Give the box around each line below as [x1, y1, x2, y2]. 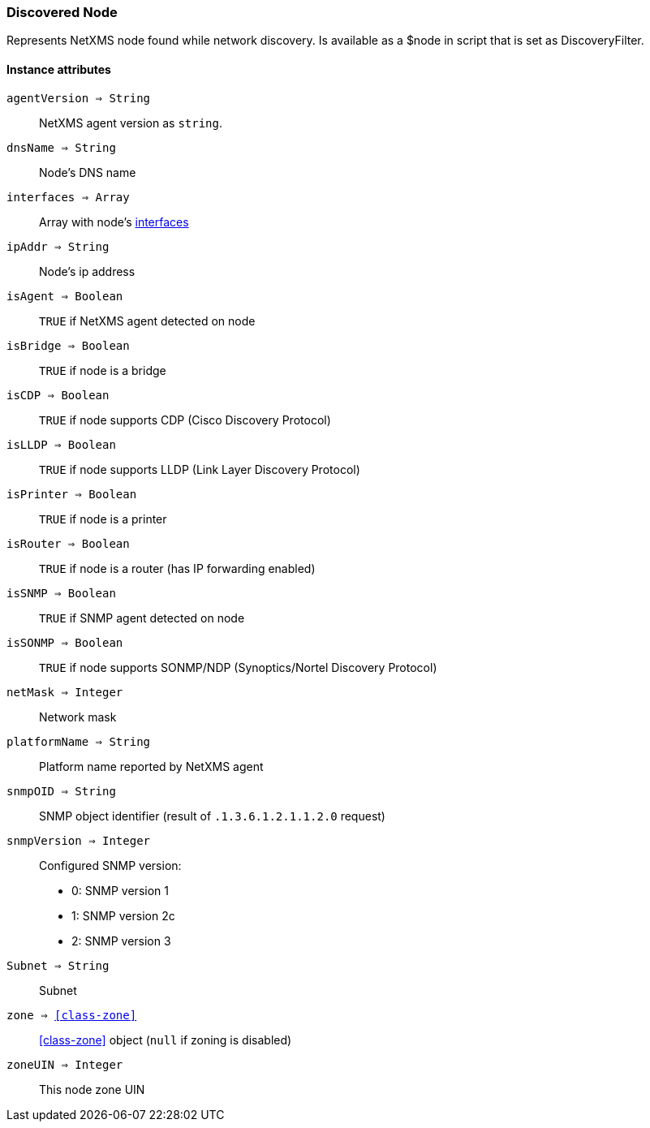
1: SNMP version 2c [71, 908, 175, 923]
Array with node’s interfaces [39, 214, 189, 229]
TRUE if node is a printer [39, 511, 167, 526]
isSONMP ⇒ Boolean [6, 635, 123, 649]
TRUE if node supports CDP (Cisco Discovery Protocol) [39, 412, 331, 427]
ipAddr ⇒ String [6, 239, 110, 253]
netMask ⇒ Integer [6, 685, 123, 699]
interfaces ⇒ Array [6, 190, 130, 204]
